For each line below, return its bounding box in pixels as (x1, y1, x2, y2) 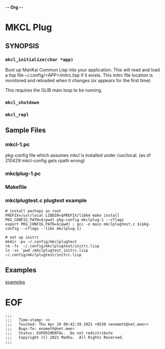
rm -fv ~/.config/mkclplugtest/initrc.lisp (5, 243, 99, 248)
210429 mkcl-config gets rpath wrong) (5, 158, 85, 164)
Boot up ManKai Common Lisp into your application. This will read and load (5, 67, 160, 73)
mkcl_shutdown (5, 100, 39, 105)
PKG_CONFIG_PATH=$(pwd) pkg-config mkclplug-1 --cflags (5, 217, 124, 222)
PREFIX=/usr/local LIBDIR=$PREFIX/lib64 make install (5, 213, 120, 218)
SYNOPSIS (5, 42, 39, 50)
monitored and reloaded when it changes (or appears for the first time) (5, 77, 151, 83)
